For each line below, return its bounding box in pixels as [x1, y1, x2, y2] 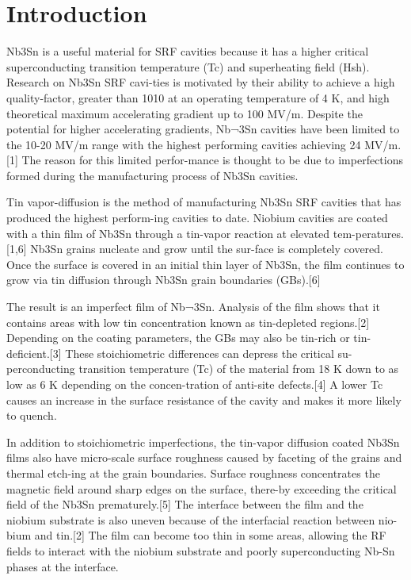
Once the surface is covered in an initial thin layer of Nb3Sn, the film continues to [6, 255, 405, 272]
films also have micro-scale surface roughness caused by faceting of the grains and [6, 449, 402, 466]
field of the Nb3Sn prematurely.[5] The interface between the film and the [6, 496, 363, 513]
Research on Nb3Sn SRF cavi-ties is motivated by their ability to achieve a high [6, 74, 395, 90]
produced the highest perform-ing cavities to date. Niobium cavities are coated [6, 209, 388, 226]
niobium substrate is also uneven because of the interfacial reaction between [6, 511, 375, 528]
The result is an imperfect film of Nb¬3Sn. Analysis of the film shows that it [6, 298, 380, 315]
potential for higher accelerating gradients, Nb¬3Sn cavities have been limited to [6, 121, 400, 137]
